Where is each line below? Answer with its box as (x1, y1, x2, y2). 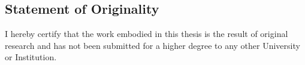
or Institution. (5, 51, 57, 63)
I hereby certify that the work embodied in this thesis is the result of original (5, 27, 288, 40)
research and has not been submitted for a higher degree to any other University (5, 39, 300, 51)
